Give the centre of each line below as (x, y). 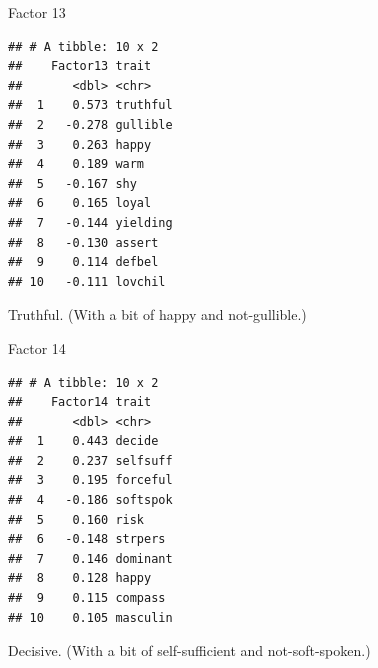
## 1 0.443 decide (83, 441)
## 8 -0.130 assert (83, 242)
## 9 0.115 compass (87, 598)
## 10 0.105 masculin (90, 617)
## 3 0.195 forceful (90, 480)
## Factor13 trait (80, 66)
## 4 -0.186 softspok (90, 500)
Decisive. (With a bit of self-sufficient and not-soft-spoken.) (189, 650)
